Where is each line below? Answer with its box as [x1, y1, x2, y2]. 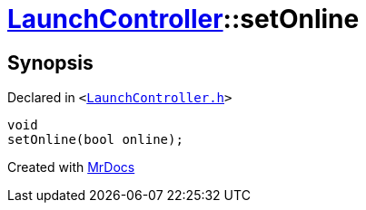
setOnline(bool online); [7, 132, 183, 148]
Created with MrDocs [7, 159, 135, 176]
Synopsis [7, 51, 94, 74]
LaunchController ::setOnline [7, 4, 360, 34]
